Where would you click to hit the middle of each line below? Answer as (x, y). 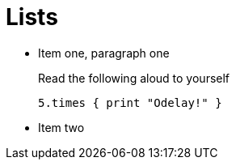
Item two (61, 127)
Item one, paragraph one (104, 53)
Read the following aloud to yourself (134, 78)
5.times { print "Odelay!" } (130, 102)
